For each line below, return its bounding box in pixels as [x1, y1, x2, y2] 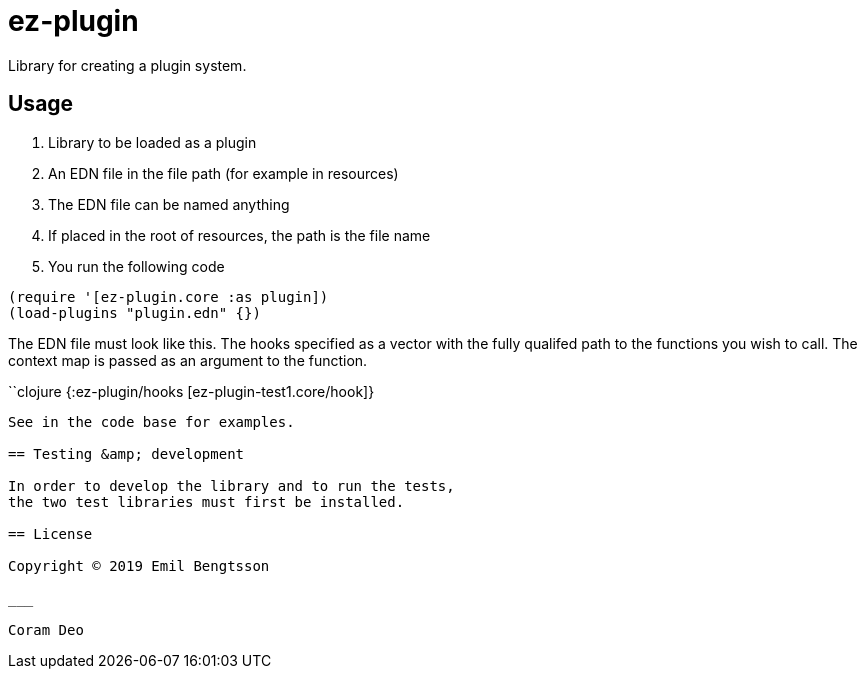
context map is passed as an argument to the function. [8, 351, 368, 369]
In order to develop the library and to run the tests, [8, 477, 455, 494]
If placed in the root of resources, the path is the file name [48, 226, 431, 244]
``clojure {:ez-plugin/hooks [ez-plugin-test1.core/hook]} [8, 382, 375, 400]
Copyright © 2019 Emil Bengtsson [8, 557, 270, 574]
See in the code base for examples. [8, 413, 295, 430]
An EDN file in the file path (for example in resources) [48, 164, 399, 182]
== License [8, 525, 93, 542]
